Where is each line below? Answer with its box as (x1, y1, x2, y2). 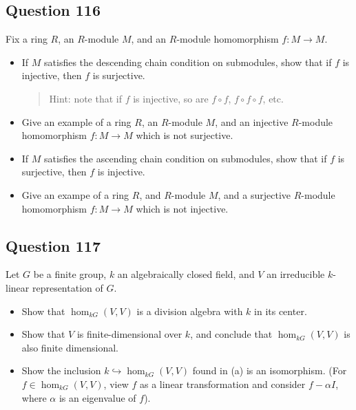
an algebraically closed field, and (117, 267, 255, 281)
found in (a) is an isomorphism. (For (192, 363, 347, 378)
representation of (32, 280, 103, 294)
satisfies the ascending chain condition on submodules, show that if (44, 151, 327, 165)
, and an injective (215, 114, 289, 129)
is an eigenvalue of (59, 390, 136, 404)
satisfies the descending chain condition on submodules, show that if (44, 54, 332, 69)
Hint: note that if (49, 91, 122, 105)
